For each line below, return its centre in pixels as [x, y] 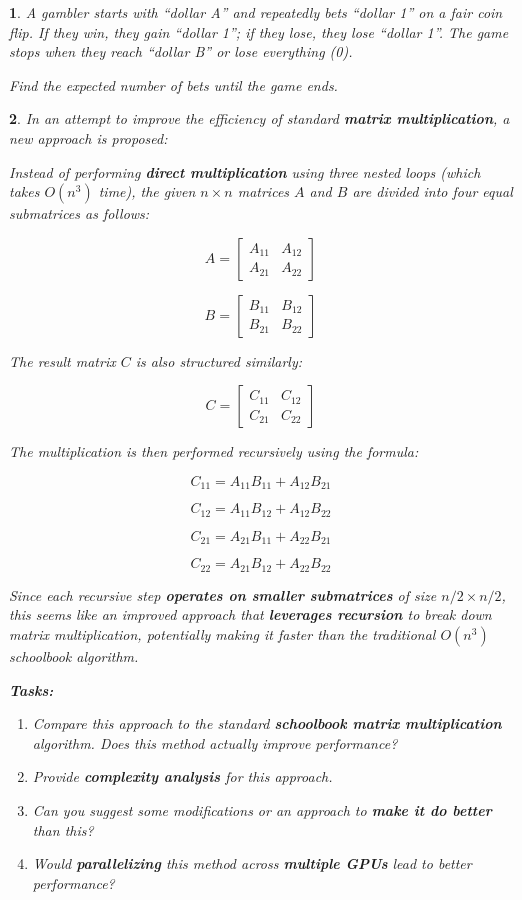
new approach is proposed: [88, 137]
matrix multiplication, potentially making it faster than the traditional [222, 633]
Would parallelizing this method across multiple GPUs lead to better [252, 863]
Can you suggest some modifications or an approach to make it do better [262, 809]
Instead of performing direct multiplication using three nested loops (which [245, 171]
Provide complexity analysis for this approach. [182, 776]
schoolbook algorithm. [74, 655]
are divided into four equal [432, 191]
